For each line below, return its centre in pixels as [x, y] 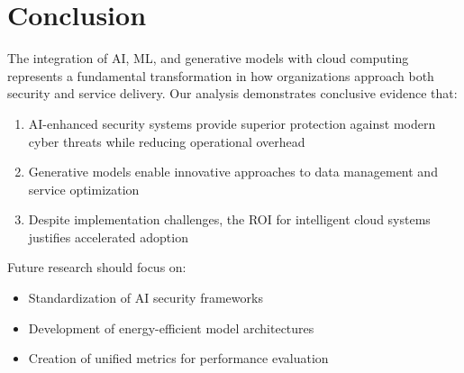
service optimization [84, 189]
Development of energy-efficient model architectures [171, 328]
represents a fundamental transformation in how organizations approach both [221, 75]
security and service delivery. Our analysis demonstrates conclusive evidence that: [232, 93]
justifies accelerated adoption [108, 237]
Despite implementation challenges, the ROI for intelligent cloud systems [229, 219]
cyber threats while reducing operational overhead [167, 141]
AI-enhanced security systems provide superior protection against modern [232, 123]
